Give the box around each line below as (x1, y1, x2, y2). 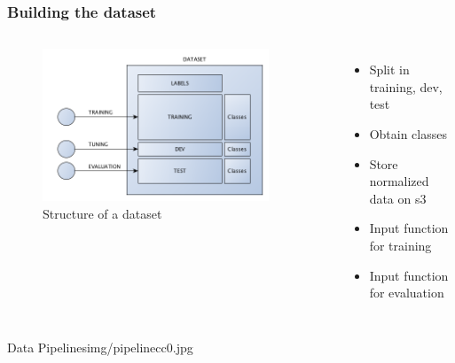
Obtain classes (369, 125, 447, 143)
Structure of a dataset (43, 205, 162, 223)
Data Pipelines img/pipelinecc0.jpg (7, 337, 193, 356)
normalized (369, 172, 429, 190)
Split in (369, 60, 410, 79)
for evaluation (369, 283, 444, 302)
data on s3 (369, 189, 427, 207)
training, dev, (369, 77, 443, 96)
